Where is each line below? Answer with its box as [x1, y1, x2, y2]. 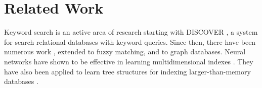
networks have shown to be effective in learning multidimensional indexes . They [4, 56, 253, 66]
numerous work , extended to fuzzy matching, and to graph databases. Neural [4, 46, 246, 57]
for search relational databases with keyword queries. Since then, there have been [4, 36, 256, 47]
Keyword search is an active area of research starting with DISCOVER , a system [4, 27, 258, 37]
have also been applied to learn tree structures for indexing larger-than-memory [4, 66, 251, 76]
